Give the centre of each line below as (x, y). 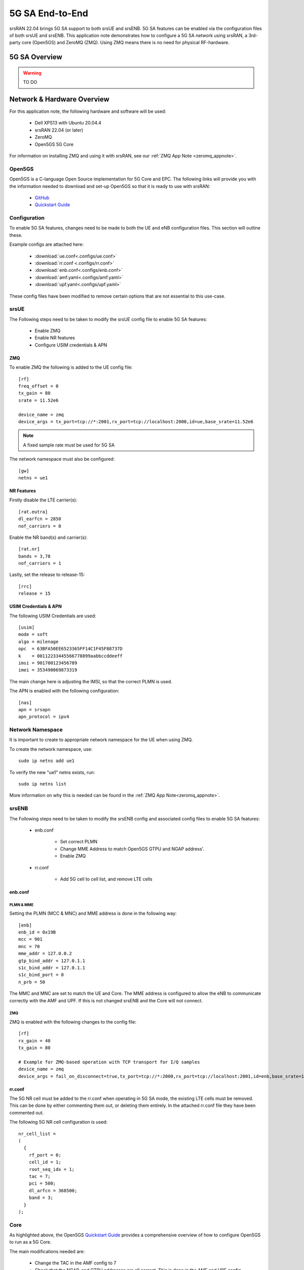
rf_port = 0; (45, 1155)
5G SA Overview (36, 57)
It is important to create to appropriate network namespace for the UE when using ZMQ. (101, 740)
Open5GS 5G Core (54, 144)
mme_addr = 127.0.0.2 (45, 954)
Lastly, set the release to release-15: (47, 575)
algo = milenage (39, 642)
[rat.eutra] (33, 512)
